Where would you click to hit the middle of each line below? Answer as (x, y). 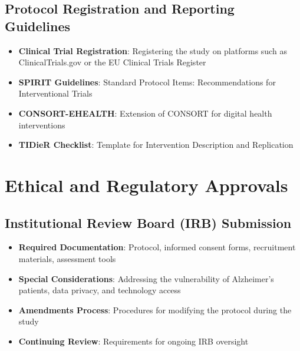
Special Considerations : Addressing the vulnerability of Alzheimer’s (146, 278)
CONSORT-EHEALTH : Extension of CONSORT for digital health (145, 113)
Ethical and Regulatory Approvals (146, 185)
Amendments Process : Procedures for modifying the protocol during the (155, 309)
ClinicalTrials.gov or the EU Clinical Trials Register (112, 62)
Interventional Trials (55, 93)
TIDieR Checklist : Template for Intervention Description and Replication (156, 145)
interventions (42, 125)
